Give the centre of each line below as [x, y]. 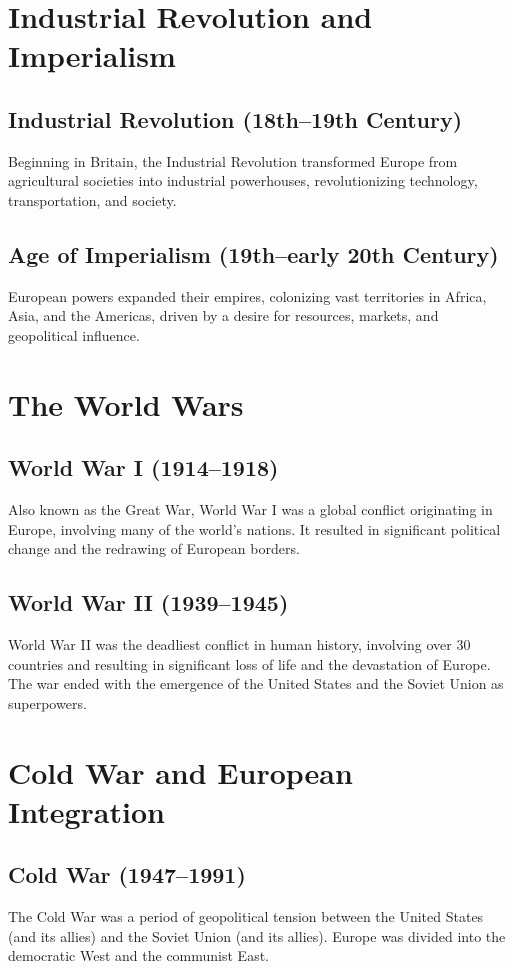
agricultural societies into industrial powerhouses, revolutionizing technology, [243, 180]
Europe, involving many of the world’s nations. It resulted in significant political [254, 528]
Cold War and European [180, 771]
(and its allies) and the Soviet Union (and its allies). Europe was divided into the [257, 935]
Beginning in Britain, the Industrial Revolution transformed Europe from [233, 160]
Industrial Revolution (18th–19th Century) [235, 118]
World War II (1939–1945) [148, 602]
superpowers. [47, 702]
